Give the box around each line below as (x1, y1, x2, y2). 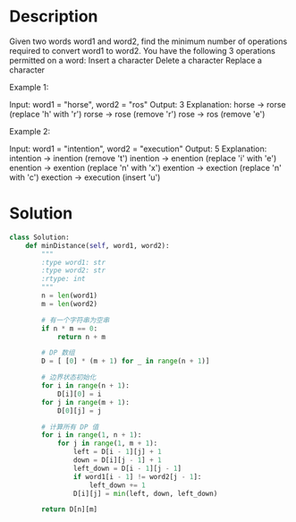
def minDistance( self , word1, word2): (25, 241, 170, 250)
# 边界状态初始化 (41, 373, 97, 382)
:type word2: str (41, 266, 106, 275)
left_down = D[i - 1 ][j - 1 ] (72, 464, 182, 473)
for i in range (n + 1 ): (41, 381, 130, 390)
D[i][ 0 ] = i (56, 389, 102, 398)
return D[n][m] (41, 505, 98, 514)
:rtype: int (41, 275, 87, 284)
